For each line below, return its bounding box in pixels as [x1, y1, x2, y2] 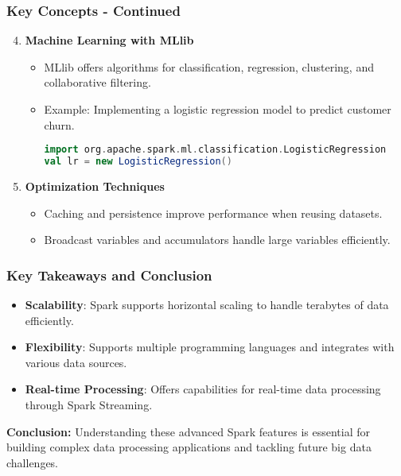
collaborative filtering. [44, 74, 151, 91]
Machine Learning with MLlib [25, 32, 194, 48]
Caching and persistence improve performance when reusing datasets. [44, 204, 383, 221]
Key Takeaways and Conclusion [6, 265, 212, 284]
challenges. [6, 454, 59, 470]
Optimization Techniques [25, 177, 165, 194]
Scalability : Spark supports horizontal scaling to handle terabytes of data [25, 296, 389, 312]
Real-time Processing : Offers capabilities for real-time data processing [25, 381, 381, 397]
